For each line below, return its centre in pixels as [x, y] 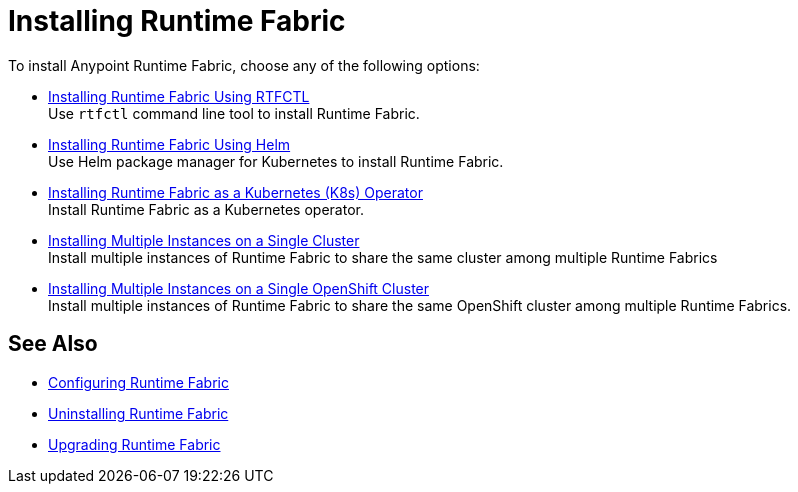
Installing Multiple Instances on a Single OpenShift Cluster [239, 288]
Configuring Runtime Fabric [138, 382]
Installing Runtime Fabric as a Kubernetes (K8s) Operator [235, 192]
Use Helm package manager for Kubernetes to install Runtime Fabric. [276, 161]
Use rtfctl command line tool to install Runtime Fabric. [234, 113]
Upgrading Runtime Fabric [134, 444]
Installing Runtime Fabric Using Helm [169, 144]
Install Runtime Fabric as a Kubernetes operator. [206, 209]
